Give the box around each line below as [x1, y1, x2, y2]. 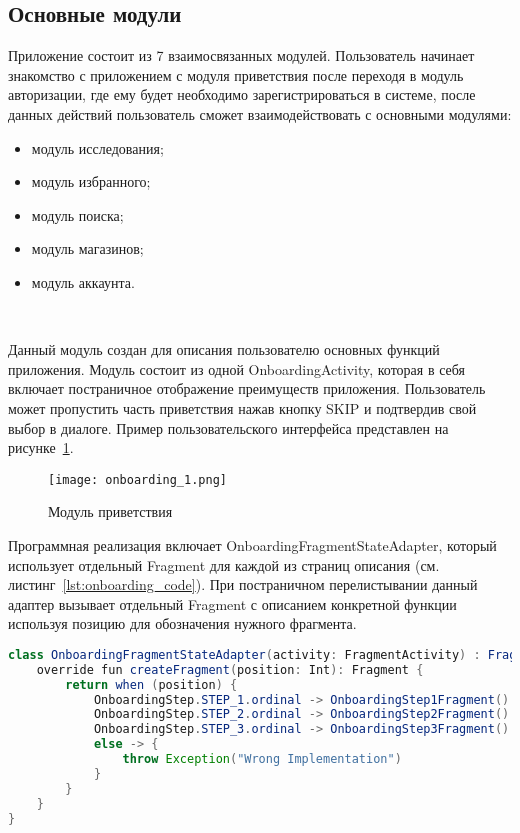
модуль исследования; [31, 137, 164, 158]
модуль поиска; [31, 204, 124, 225]
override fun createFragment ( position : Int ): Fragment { [36, 662, 424, 677]
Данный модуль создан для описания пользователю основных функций [8, 339, 440, 360]
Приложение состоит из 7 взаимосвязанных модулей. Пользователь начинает [8, 45, 475, 66]
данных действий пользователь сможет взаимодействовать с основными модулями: [8, 103, 512, 124]
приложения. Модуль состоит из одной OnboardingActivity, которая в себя [8, 358, 466, 379]
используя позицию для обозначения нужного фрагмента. [8, 613, 357, 634]
